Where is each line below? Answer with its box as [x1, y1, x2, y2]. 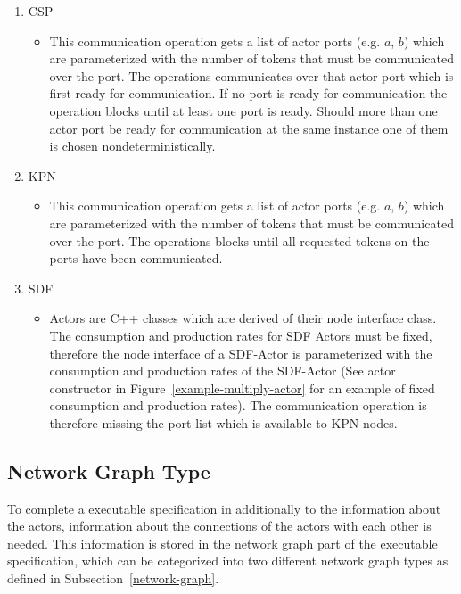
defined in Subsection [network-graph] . [7, 569, 219, 588]
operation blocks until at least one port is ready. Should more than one [49, 101, 438, 120]
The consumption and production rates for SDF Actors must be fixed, [49, 326, 432, 344]
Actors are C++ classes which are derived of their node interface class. [49, 309, 437, 327]
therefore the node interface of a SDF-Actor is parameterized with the [49, 343, 432, 362]
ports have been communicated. [49, 249, 223, 268]
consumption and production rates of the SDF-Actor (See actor [49, 361, 396, 380]
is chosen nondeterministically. [49, 136, 216, 155]
